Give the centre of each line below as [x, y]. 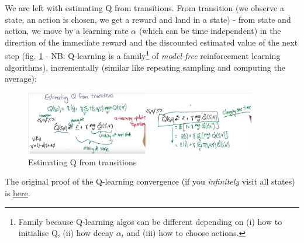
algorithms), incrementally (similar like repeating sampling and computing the [145, 67]
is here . [18, 192]
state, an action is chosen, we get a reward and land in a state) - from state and [148, 19]
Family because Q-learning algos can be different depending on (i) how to [150, 221]
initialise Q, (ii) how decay [66, 233]
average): [21, 79]
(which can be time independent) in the [210, 31]
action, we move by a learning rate [67, 31]
